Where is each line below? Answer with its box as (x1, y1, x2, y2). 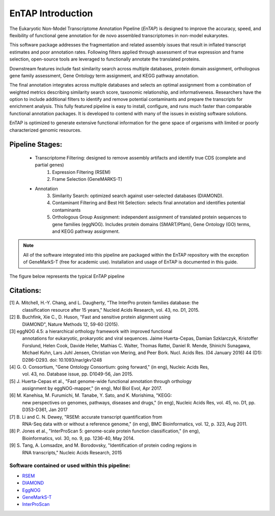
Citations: (9, 286, 42, 295)
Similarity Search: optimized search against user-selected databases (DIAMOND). (52, 193, 224, 199)
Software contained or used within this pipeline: (9, 462, 131, 469)
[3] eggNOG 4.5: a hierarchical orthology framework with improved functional (9, 328, 173, 334)
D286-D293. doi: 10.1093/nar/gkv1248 (22, 357, 102, 363)
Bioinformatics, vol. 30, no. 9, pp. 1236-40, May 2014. (22, 435, 135, 441)
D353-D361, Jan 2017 (22, 406, 68, 413)
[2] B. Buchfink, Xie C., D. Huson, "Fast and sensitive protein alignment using (9, 314, 171, 320)
